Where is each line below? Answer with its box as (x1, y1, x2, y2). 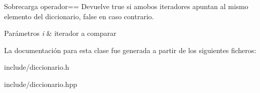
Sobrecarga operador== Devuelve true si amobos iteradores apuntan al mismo (4, 1, 248, 11)
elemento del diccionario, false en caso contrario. (4, 11, 154, 21)
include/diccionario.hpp (4, 78, 77, 89)
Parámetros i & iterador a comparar (4, 28, 117, 38)
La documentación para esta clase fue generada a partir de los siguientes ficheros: (4, 44, 256, 55)
